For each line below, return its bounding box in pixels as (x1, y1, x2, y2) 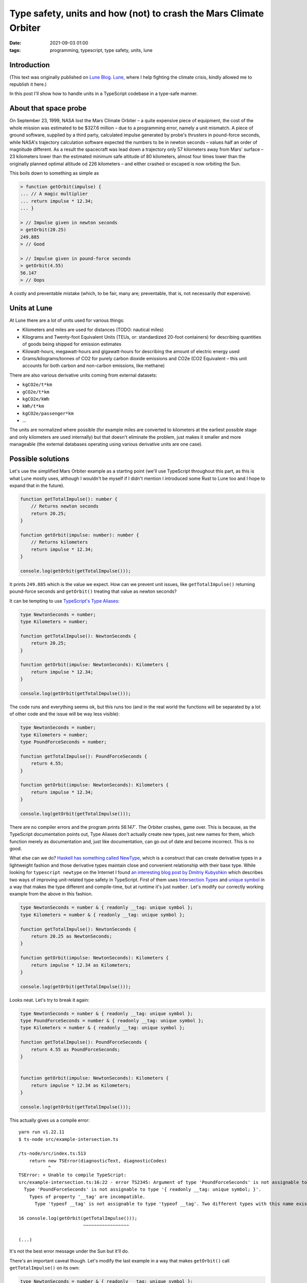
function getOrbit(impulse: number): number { (20, 532, 139, 538)
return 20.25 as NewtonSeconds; (31, 933, 113, 939)
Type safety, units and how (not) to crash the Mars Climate (9, 8, 264, 19)
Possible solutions (9, 455, 70, 463)
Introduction (9, 61, 50, 69)
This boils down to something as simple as (9, 170, 99, 177)
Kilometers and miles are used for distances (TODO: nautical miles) (22, 326, 164, 333)
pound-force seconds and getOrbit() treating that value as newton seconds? (9, 588, 177, 595)
